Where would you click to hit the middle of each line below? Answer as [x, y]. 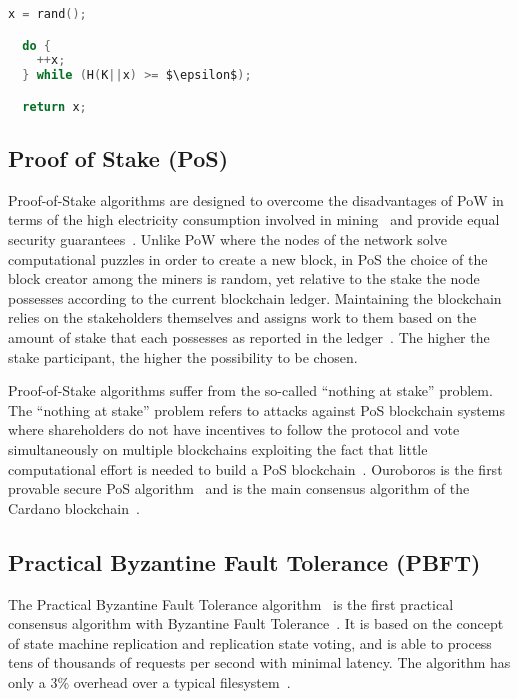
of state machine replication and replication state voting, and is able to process [250, 642]
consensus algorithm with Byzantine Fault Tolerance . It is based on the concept [256, 623]
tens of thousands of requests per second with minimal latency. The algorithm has [259, 662]
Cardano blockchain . [74, 507]
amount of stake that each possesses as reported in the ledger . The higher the [249, 337]
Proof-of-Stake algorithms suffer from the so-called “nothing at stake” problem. [250, 390]
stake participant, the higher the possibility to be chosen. [183, 356]
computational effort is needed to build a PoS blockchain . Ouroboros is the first [255, 468]
